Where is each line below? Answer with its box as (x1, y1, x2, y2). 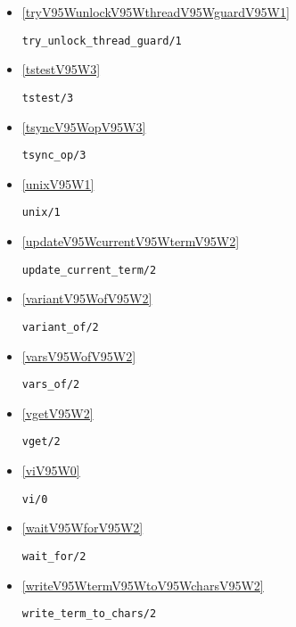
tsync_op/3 (21, 149, 86, 162)
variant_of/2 (21, 320, 99, 334)
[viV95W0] (21, 461, 80, 479)
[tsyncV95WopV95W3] (21, 117, 146, 136)
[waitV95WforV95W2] (21, 518, 144, 537)
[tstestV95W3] (21, 60, 101, 78)
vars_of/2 (21, 378, 80, 392)
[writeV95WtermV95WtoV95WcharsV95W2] (21, 575, 264, 594)
